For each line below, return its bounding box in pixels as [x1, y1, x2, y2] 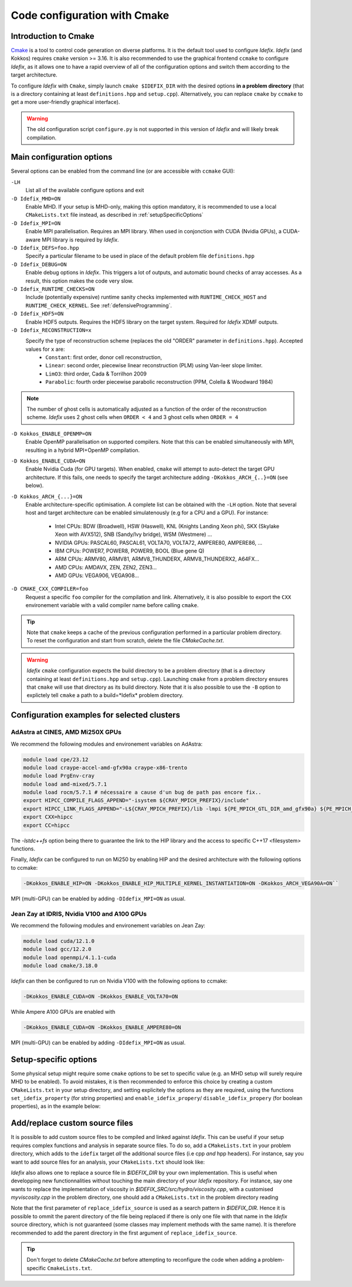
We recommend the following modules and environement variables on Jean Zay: [11, 921, 205, 929]
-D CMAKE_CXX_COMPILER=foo [11, 585, 89, 592]
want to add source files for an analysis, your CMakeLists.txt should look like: [11, 1158, 205, 1165]
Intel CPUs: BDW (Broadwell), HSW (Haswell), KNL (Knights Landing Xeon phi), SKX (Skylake [55, 522, 280, 529]
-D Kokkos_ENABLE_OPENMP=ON [11, 430, 92, 437]
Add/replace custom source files [11, 1118, 133, 1128]
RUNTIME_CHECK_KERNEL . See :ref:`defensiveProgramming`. [25, 301, 172, 309]
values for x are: [25, 346, 65, 353]
